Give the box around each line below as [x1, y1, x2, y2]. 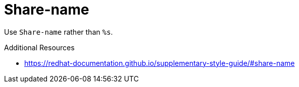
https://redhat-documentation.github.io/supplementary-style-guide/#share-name [24, 58, 295, 67]
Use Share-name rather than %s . [4, 27, 113, 36]
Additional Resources [4, 43, 75, 52]
